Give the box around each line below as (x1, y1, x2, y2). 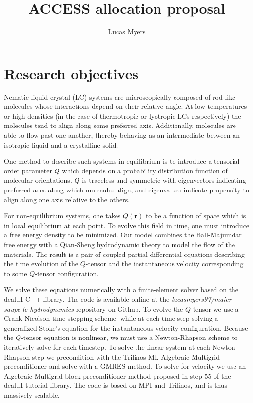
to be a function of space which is (145, 211, 246, 221)
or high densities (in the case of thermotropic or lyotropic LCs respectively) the (4, 110, 241, 121)
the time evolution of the (4, 258, 78, 269)
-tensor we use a (190, 303, 239, 314)
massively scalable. (4, 389, 60, 400)
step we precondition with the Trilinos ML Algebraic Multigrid (32, 351, 220, 361)
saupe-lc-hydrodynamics (4, 303, 74, 314)
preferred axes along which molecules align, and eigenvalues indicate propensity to (4, 185, 249, 194)
